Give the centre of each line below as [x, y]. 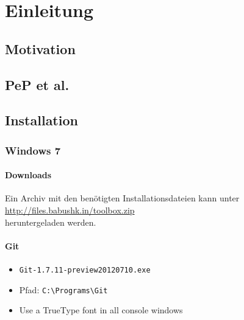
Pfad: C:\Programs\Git [63, 289]
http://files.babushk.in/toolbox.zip [70, 210]
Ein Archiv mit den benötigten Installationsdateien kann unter [122, 198]
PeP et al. [37, 84]
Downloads [28, 175]
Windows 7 [33, 150]
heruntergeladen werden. [51, 222]
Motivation [40, 48]
